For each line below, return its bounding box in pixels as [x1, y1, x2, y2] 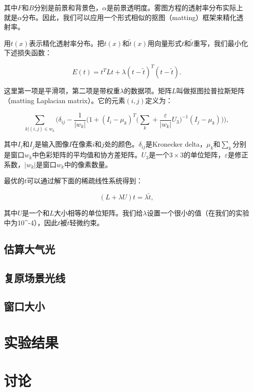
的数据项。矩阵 [124, 86, 172, 96]
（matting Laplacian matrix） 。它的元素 [4, 95, 125, 106]
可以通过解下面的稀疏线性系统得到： [27, 175, 143, 186]
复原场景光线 [4, 270, 65, 285]
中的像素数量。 [64, 159, 112, 169]
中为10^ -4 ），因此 [4, 217, 58, 227]
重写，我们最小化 [193, 38, 248, 48]
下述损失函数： [4, 47, 52, 58]
